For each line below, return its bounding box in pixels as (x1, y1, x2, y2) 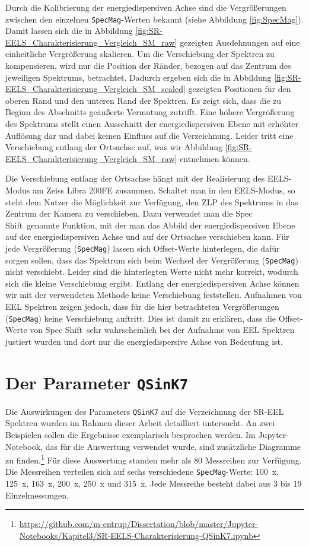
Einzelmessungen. (5, 488, 69, 501)
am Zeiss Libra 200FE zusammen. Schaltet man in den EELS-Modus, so (32, 183, 295, 196)
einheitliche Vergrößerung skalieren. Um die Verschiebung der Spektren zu (5, 47, 275, 60)
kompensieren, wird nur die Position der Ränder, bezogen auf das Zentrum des (5, 59, 291, 72)
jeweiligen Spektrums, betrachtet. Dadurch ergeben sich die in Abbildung (5, 71, 272, 83)
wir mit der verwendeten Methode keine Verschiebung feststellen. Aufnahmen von (5, 288, 302, 301)
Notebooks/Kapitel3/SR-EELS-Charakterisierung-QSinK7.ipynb (19, 529, 253, 541)
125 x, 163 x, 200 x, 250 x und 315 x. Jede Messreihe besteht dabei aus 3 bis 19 (5, 477, 302, 490)
